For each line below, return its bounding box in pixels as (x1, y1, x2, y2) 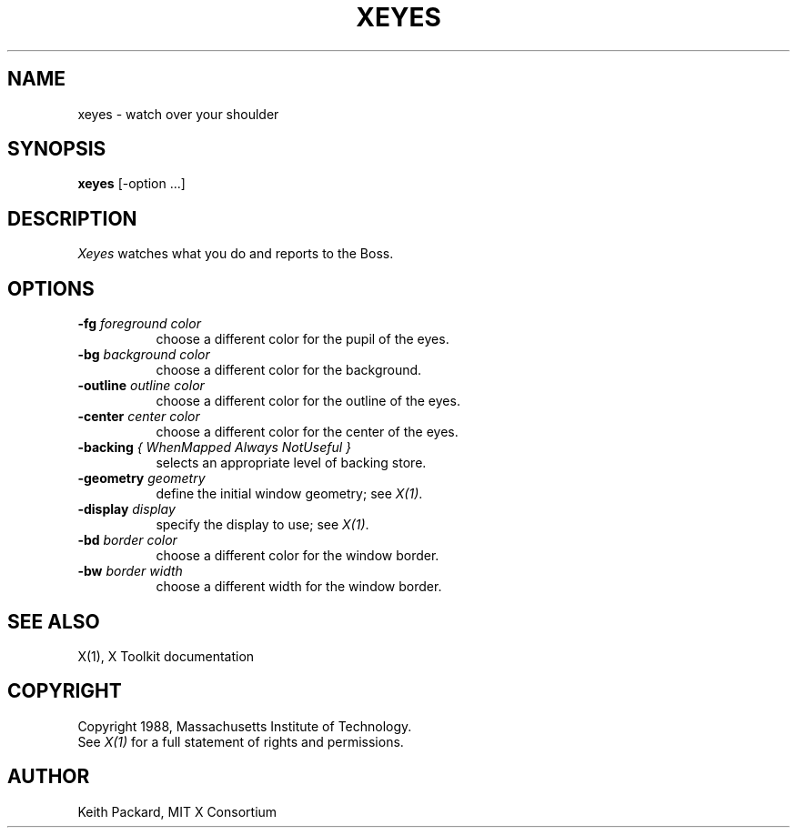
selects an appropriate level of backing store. (156, 455, 427, 471)
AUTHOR (7, 765, 90, 789)
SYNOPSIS (7, 137, 106, 161)
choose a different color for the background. (156, 362, 422, 378)
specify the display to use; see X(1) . (156, 517, 369, 533)
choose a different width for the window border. (156, 578, 442, 595)
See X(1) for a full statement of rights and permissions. (77, 733, 404, 749)
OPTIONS (7, 277, 95, 300)
